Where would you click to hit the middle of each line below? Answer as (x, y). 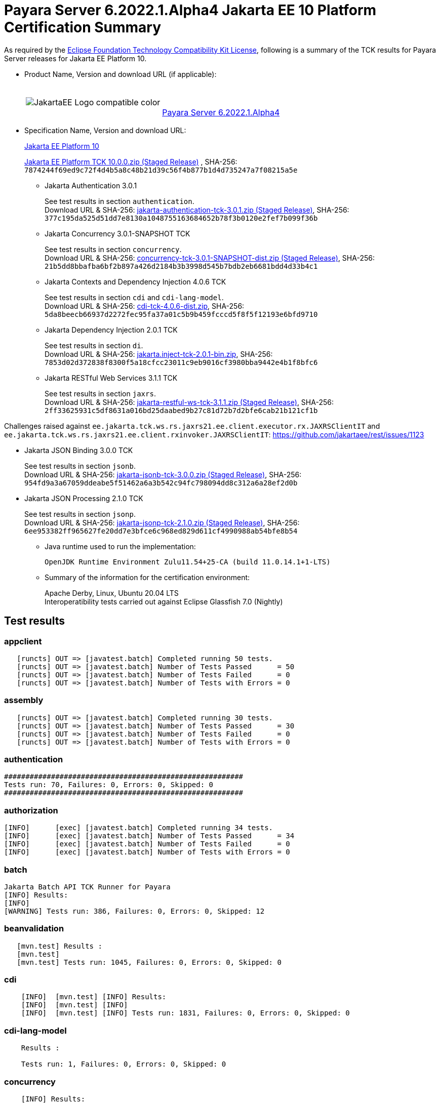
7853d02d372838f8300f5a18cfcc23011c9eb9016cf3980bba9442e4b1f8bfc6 (181, 362)
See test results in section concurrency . (113, 249)
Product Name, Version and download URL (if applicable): (121, 74)
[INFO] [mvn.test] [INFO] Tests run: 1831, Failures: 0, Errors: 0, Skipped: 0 (185, 1013)
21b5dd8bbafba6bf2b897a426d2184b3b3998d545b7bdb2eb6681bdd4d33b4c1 (181, 266)
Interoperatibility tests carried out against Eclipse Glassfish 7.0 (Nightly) (164, 601)
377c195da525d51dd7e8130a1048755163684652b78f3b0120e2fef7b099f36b (181, 218)
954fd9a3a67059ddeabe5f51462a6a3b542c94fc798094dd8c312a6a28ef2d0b (161, 483)
